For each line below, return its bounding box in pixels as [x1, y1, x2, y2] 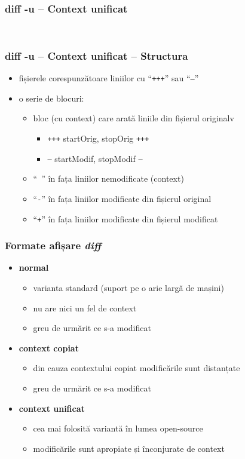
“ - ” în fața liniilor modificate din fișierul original [33, 192, 212, 204]
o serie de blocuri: [19, 91, 84, 104]
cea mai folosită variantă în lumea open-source [33, 422, 203, 434]
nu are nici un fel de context [33, 301, 137, 314]
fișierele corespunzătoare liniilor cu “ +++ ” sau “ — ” [19, 72, 199, 84]
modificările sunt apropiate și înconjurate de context [33, 442, 225, 454]
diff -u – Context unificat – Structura [5, 48, 188, 63]
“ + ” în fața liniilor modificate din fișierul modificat [33, 212, 218, 225]
